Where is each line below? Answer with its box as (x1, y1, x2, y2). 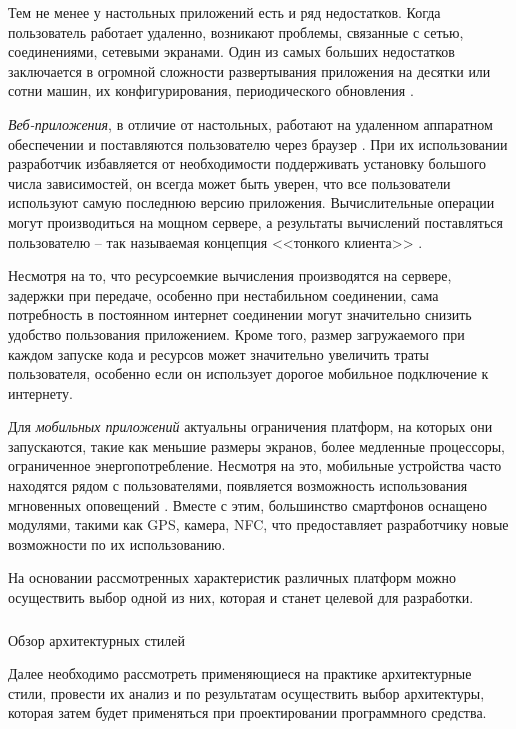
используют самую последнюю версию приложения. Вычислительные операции (8, 192, 495, 213)
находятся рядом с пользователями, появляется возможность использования (8, 475, 468, 496)
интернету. (8, 382, 73, 403)
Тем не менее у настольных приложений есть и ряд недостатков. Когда (8, 2, 441, 22)
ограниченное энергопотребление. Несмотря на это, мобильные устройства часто (8, 455, 502, 476)
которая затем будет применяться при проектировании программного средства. (8, 702, 487, 723)
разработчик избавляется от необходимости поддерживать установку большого (8, 153, 487, 174)
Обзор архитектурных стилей (8, 629, 186, 650)
